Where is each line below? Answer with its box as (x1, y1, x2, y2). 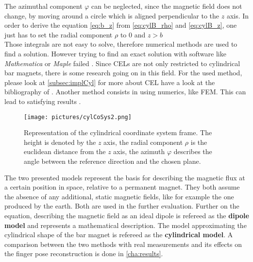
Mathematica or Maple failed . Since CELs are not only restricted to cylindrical (4, 58, 240, 68)
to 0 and (120, 29, 146, 39)
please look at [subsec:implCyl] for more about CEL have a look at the (4, 77, 215, 87)
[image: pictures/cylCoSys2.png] (24, 113, 132, 121)
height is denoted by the (24, 137, 96, 147)
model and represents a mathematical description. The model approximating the (4, 220, 247, 230)
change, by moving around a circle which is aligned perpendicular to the (4, 10, 219, 20)
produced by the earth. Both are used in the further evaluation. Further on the (4, 201, 239, 211)
